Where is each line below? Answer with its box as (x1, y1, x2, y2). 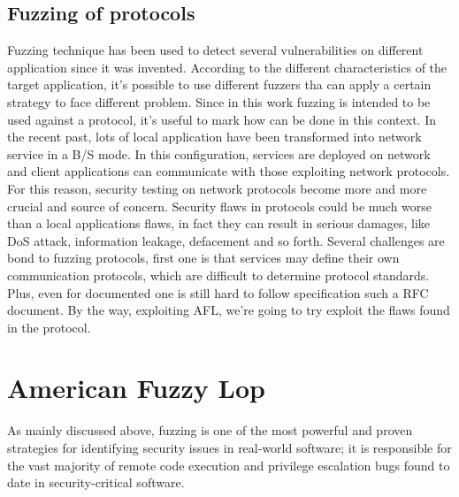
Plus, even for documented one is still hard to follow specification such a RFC (7, 283, 429, 302)
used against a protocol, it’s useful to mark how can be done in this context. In (7, 110, 437, 128)
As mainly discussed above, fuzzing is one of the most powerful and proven (7, 421, 413, 440)
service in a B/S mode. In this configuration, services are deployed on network (7, 144, 431, 163)
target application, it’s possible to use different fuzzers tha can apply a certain (7, 75, 432, 94)
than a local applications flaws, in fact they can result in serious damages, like (7, 214, 431, 233)
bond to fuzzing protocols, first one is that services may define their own (7, 248, 400, 267)
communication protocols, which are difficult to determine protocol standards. (7, 265, 430, 284)
